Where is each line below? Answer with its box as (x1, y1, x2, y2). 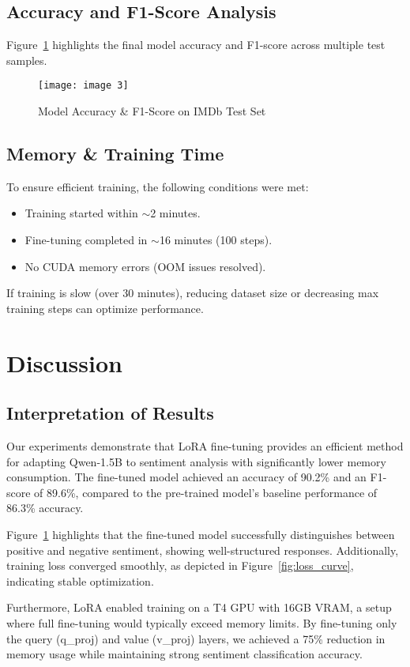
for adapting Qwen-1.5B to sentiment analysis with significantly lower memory (6, 453, 386, 469)
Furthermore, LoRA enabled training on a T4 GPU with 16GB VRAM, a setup (6, 599, 392, 616)
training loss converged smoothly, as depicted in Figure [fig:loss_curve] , (6, 557, 354, 574)
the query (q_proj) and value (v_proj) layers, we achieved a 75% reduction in (6, 630, 386, 646)
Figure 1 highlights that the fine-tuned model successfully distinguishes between (6, 526, 395, 542)
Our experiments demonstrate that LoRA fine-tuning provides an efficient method (6, 437, 404, 454)
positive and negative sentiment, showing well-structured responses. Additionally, (6, 541, 399, 558)
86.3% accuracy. (6, 499, 84, 516)
